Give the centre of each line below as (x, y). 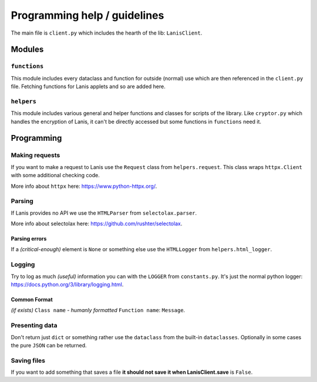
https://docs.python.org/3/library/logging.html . (67, 285)
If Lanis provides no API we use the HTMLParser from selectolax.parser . (104, 213)
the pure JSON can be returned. (49, 345)
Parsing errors (29, 239)
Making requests (36, 155)
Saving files (28, 360)
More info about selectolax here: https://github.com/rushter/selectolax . (97, 224)
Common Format (32, 300)
